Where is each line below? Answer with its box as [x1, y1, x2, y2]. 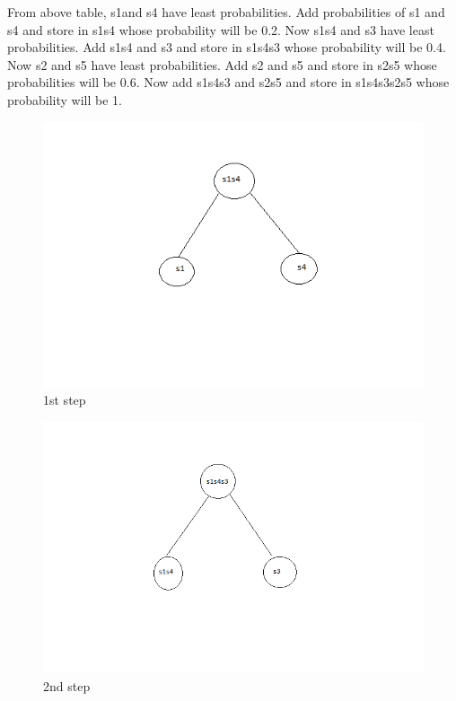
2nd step [43, 676, 91, 695]
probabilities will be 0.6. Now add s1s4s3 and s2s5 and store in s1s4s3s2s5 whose [7, 73, 450, 92]
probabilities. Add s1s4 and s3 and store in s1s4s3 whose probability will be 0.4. [7, 38, 446, 57]
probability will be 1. [7, 90, 123, 109]
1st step [43, 390, 86, 409]
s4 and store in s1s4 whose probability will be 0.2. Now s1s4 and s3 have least [7, 20, 434, 39]
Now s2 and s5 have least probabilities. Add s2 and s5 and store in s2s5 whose [7, 55, 437, 74]
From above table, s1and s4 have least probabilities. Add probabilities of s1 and [7, 3, 445, 21]
